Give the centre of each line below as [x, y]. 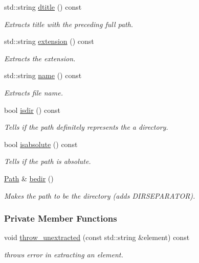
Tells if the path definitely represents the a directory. [86, 127]
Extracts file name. [34, 92]
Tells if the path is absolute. [48, 161]
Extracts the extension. [40, 58]
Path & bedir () [29, 178]
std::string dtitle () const [43, 7]
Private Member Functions [61, 218]
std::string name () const [43, 75]
